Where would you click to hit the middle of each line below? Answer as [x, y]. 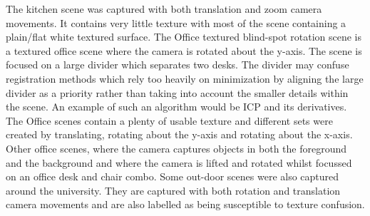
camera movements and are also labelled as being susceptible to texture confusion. [185, 204]
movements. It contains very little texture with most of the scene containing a [176, 22]
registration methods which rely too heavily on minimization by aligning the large [185, 78]
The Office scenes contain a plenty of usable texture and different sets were [169, 120]
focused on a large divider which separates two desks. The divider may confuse [178, 65]
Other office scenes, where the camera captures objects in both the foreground [176, 148]
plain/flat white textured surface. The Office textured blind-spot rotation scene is [184, 37]
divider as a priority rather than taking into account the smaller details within [177, 92]
